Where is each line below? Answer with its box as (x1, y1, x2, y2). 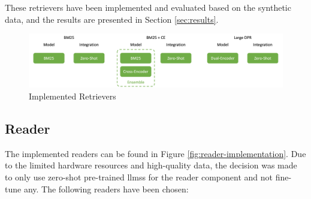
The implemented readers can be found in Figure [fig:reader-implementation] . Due (5, 147, 306, 159)
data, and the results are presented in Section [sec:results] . (5, 13, 219, 25)
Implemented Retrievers (29, 90, 116, 102)
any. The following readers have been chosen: (23, 182, 189, 195)
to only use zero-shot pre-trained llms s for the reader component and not (5, 171, 273, 183)
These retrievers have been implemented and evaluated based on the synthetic (5, 1, 291, 13)
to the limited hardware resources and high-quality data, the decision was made (5, 159, 297, 171)
